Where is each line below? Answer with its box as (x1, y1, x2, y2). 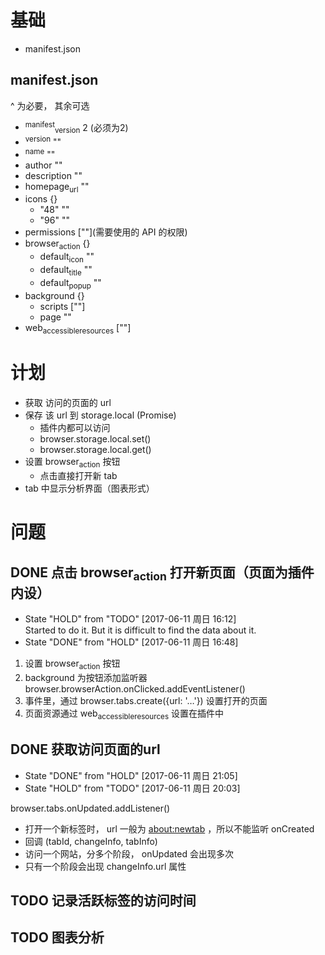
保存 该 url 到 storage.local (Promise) (24, 409, 177, 421)
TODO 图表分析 (10, 929, 105, 946)
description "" (24, 169, 83, 181)
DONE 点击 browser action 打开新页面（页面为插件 (10, 564, 315, 583)
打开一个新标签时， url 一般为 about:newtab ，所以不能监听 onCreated (24, 822, 315, 835)
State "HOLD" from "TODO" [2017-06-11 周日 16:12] (24, 613, 237, 625)
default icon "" (39, 251, 95, 265)
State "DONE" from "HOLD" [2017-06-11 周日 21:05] (24, 769, 238, 781)
